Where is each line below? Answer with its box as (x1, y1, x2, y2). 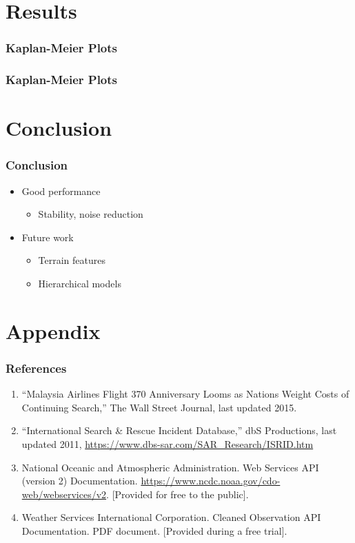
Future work (21, 229, 74, 244)
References (6, 359, 67, 376)
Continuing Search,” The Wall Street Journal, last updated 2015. (21, 400, 297, 414)
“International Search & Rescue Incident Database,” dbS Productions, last (21, 423, 337, 438)
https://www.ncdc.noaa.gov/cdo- (141, 473, 281, 488)
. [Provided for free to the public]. (106, 486, 249, 501)
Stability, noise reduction (38, 207, 143, 221)
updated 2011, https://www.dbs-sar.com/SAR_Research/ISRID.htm (21, 437, 314, 451)
